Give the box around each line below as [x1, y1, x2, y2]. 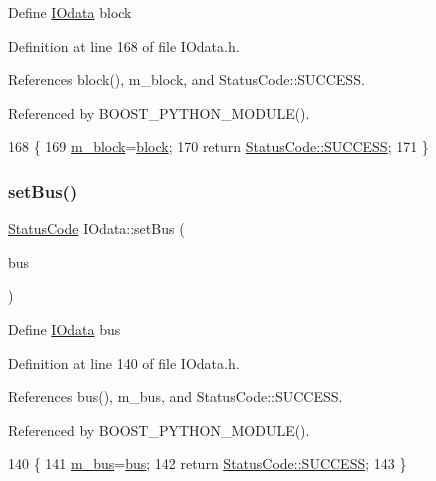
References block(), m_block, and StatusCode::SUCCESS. [8, 69, 365, 90]
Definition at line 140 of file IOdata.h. [8, 352, 240, 373]
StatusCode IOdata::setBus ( [8, 218, 185, 239]
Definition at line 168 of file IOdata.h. [8, 35, 240, 56]
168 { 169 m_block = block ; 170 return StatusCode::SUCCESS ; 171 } [8, 136, 429, 157]
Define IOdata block [8, 2, 132, 22]
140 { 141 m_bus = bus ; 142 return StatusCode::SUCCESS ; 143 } [8, 453, 407, 474]
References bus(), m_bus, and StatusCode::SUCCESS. [8, 386, 343, 407]
